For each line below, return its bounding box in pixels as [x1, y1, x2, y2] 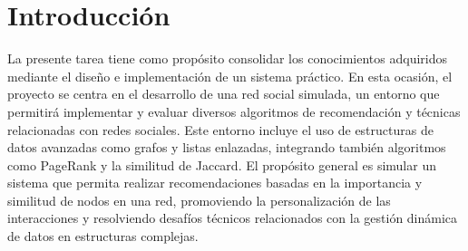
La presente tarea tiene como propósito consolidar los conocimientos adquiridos [7, 49, 447, 68]
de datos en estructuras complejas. [7, 227, 199, 246]
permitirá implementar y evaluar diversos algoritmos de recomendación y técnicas [7, 101, 461, 121]
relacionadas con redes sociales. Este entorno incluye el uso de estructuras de [7, 120, 434, 139]
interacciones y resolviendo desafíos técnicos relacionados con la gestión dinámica [7, 208, 458, 227]
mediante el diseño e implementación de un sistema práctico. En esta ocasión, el [7, 66, 453, 85]
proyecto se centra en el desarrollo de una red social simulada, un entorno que [7, 84, 440, 103]
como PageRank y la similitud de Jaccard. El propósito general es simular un [7, 155, 436, 174]
